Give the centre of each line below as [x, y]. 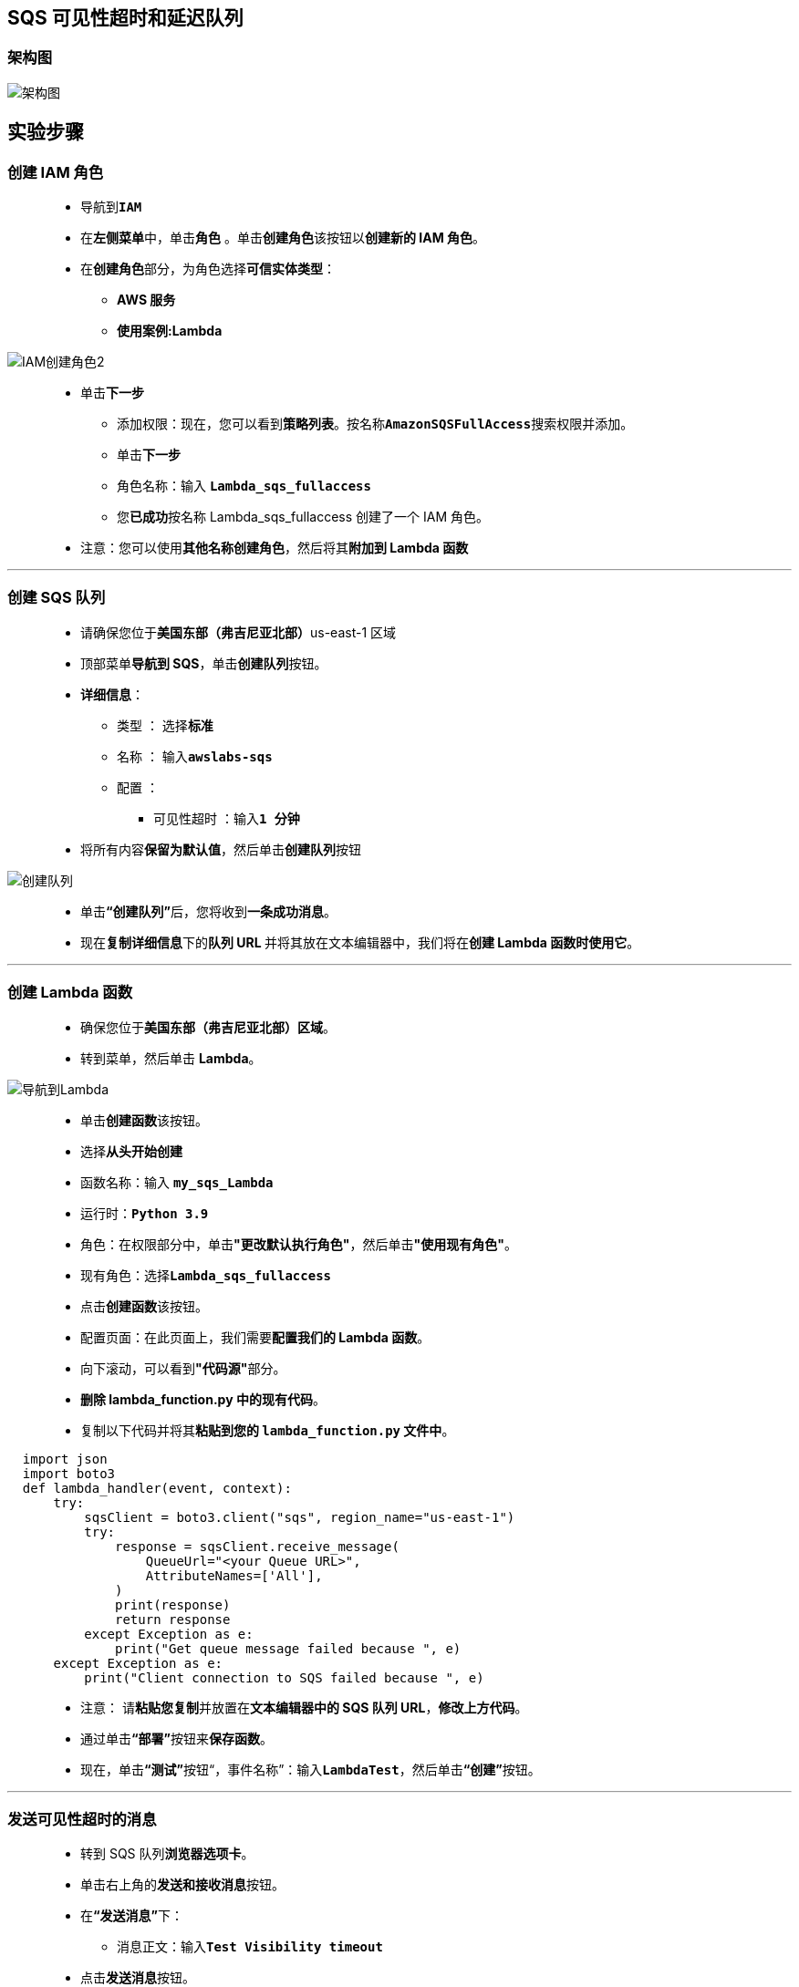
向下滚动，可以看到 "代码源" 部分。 [183, 1368]
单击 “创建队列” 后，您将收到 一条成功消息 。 [209, 911]
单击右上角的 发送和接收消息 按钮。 [182, 1885]
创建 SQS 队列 [57, 598]
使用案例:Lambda [170, 331]
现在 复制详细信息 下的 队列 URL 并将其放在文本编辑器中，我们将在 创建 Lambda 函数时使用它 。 [360, 942]
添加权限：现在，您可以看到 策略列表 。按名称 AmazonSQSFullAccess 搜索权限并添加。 [375, 424]
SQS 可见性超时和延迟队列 [125, 18]
